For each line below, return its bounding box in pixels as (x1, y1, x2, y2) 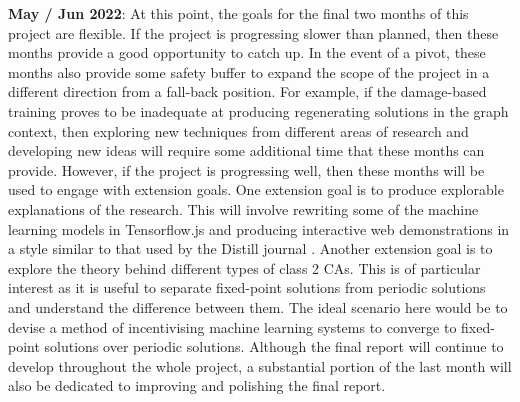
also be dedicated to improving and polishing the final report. (8, 375, 386, 396)
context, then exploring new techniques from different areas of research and (8, 120, 469, 141)
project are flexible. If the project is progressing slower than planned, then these (8, 22, 499, 43)
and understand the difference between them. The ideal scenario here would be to (8, 296, 508, 317)
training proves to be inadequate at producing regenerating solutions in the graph (8, 100, 509, 121)
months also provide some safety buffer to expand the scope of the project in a (8, 61, 490, 82)
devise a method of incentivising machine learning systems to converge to (8, 316, 457, 337)
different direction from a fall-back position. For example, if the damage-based (8, 81, 487, 102)
